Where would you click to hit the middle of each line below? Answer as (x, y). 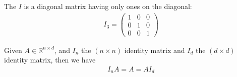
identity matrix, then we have (50, 60)
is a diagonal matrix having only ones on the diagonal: (108, 6)
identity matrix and (155, 50)
